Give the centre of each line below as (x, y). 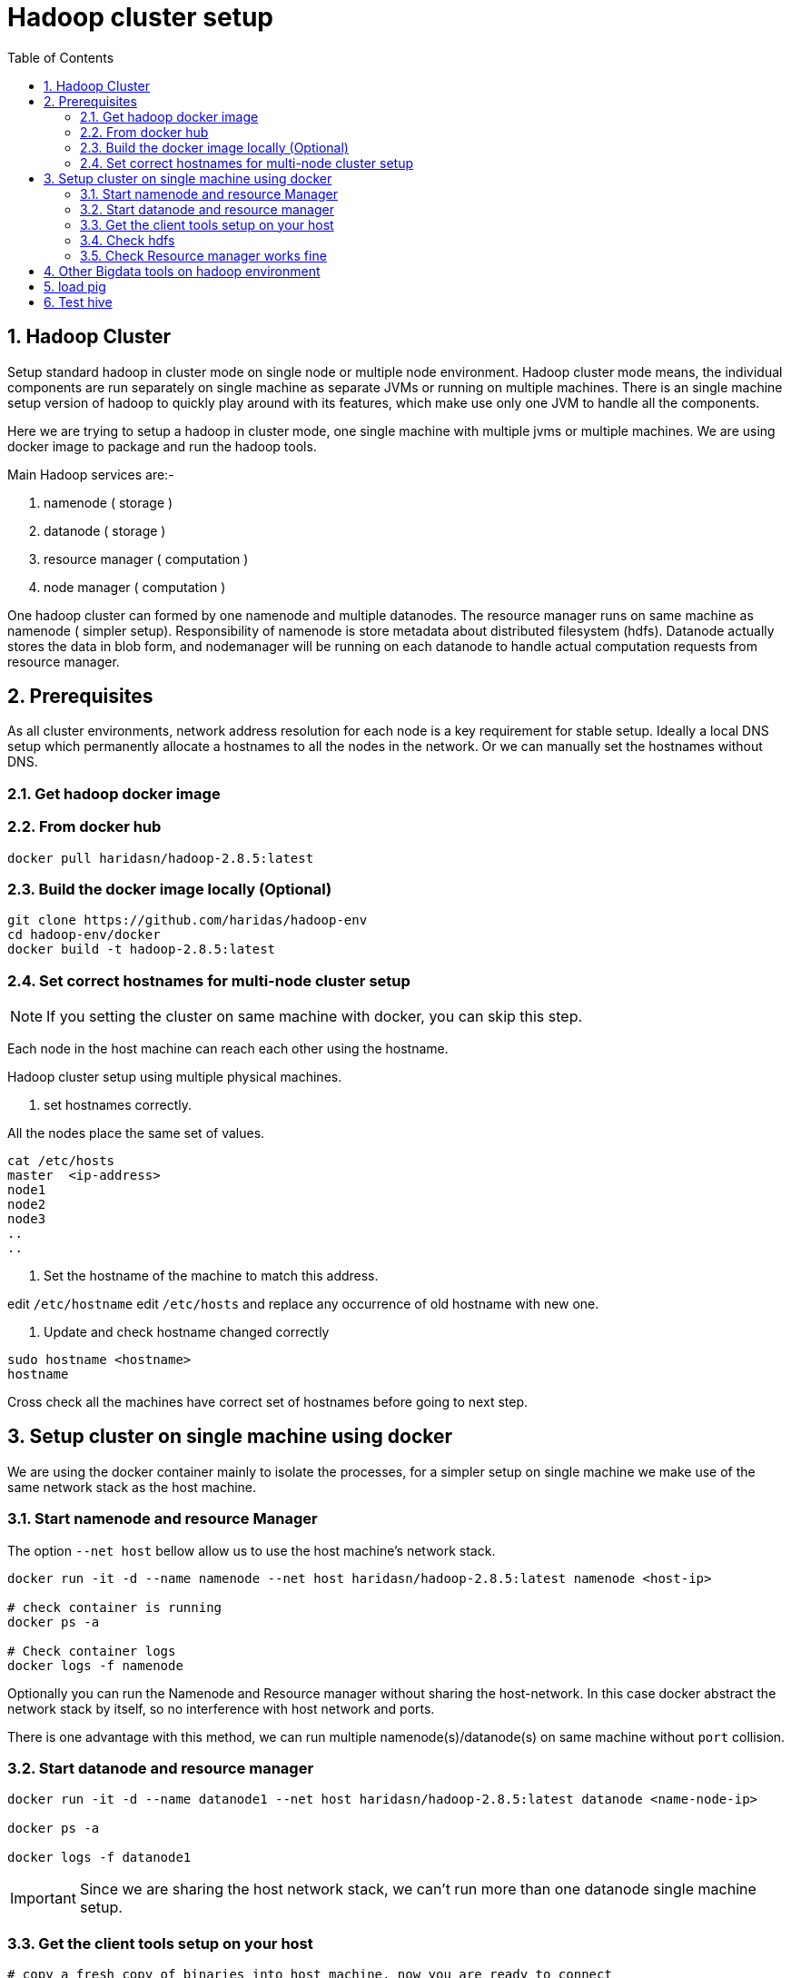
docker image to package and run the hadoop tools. (162, 446)
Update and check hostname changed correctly (187, 1332)
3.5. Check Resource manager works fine (203, 255)
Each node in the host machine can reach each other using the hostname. (228, 1049)
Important (43, 1899)
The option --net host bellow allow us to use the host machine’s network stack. (252, 1550)
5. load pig (75, 286)
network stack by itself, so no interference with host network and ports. (221, 1708)
